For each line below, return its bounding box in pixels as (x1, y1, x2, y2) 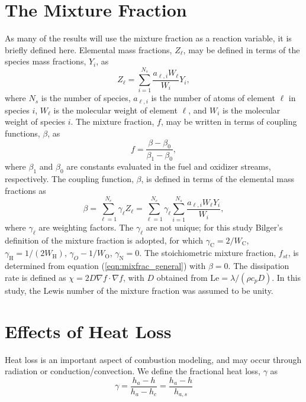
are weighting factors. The (38, 221, 134, 233)
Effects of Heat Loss (5, 319, 172, 343)
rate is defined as (5, 271, 66, 283)
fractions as (5, 184, 46, 196)
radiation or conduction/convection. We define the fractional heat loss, (5, 365, 260, 377)
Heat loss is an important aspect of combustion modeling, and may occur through (5, 353, 302, 365)
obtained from (156, 271, 208, 283)
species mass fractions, (5, 55, 86, 67)
